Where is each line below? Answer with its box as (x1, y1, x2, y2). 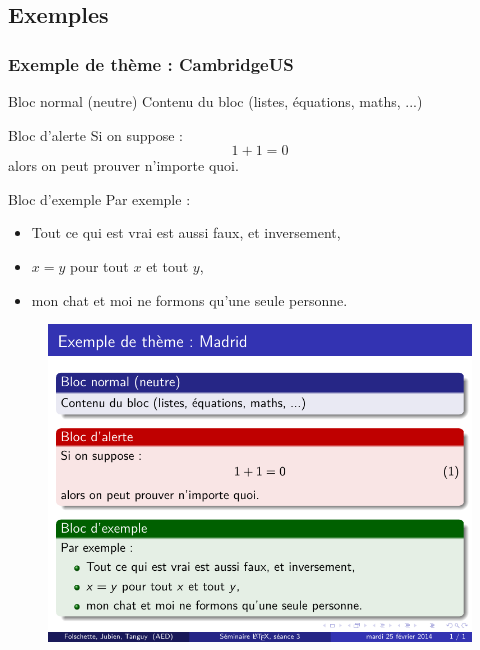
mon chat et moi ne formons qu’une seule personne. (31, 289, 348, 310)
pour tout (70, 255, 129, 276)
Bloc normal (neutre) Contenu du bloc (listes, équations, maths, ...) (8, 91, 423, 111)
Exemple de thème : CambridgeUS (8, 51, 294, 76)
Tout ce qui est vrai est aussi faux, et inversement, (31, 222, 341, 243)
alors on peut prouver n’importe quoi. (8, 155, 239, 176)
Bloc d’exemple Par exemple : (8, 188, 191, 209)
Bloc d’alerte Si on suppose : (8, 124, 184, 145)
